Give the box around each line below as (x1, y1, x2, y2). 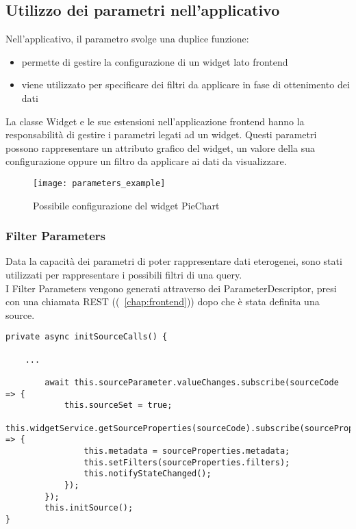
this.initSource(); (44, 503, 133, 513)
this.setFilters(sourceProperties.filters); (84, 457, 290, 467)
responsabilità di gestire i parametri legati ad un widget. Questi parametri (5, 127, 317, 142)
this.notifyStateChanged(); (84, 469, 212, 479)
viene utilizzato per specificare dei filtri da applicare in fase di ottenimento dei (21, 77, 350, 92)
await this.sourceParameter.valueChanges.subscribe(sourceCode (44, 378, 339, 388)
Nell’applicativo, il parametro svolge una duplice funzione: (5, 31, 249, 46)
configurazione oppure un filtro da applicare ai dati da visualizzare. (5, 154, 287, 168)
